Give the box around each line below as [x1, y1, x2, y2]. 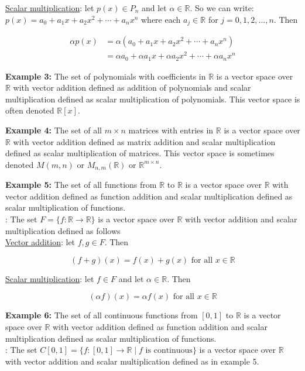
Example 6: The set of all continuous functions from [5, 309, 198, 321]
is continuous [145, 346, 193, 355]
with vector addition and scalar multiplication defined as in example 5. [5, 355, 259, 367]
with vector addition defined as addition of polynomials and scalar [13, 81, 251, 94]
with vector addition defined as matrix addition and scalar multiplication [13, 135, 276, 147]
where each [140, 13, 181, 25]
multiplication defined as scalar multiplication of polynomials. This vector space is [5, 92, 300, 105]
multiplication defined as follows [5, 224, 121, 236]
